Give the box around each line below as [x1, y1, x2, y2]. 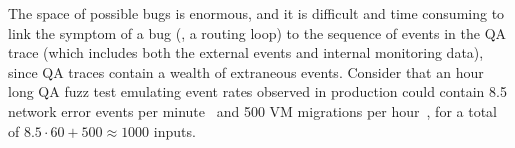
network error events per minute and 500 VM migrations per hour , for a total [8, 100, 497, 121]
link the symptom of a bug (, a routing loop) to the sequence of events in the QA [8, 22, 507, 43]
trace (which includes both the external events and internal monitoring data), [8, 42, 484, 63]
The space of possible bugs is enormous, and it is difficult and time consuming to [8, 3, 505, 23]
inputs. [153, 120, 196, 141]
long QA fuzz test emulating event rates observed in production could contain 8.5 [8, 81, 507, 102]
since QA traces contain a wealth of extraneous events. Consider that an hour [8, 61, 484, 82]
